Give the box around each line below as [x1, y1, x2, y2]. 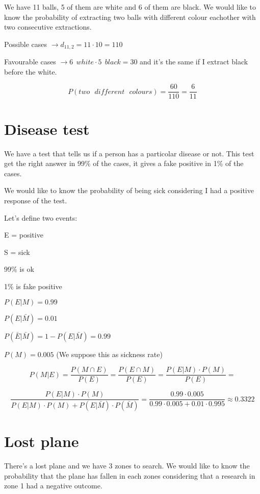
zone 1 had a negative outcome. [4, 480, 102, 491]
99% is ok [4, 264, 34, 274]
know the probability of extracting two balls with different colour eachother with [4, 11, 256, 22]
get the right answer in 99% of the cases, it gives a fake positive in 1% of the [4, 158, 244, 169]
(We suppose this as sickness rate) [56, 348, 163, 359]
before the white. [4, 66, 57, 77]
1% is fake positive [4, 280, 62, 291]
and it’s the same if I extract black [140, 56, 248, 67]
